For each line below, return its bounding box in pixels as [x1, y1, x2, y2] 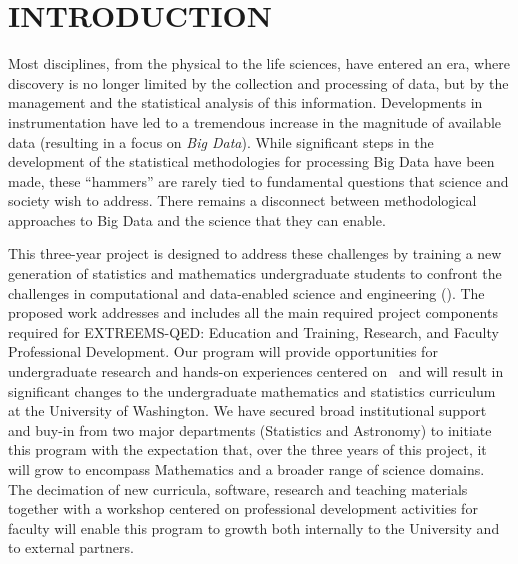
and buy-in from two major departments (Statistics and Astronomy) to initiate [8, 419, 492, 440]
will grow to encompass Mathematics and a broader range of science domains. [8, 459, 485, 479]
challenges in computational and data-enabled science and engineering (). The [8, 282, 485, 303]
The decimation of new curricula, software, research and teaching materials [8, 478, 468, 499]
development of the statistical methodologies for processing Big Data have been [8, 151, 495, 172]
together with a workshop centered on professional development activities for [8, 498, 478, 519]
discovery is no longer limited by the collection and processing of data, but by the [8, 72, 509, 93]
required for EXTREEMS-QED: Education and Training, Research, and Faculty [8, 321, 499, 342]
